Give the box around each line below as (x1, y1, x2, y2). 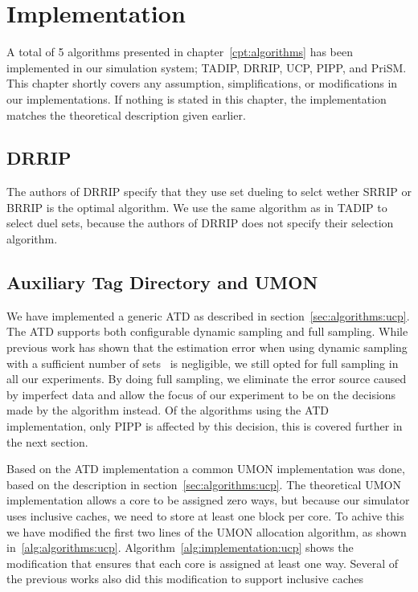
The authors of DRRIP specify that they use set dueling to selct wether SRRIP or (6, 183, 412, 200)
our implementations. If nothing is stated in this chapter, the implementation (6, 90, 387, 107)
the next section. (6, 433, 88, 450)
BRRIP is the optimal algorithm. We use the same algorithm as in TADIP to (6, 198, 387, 215)
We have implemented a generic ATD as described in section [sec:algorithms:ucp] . (6, 307, 410, 324)
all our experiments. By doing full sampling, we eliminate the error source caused (6, 370, 407, 387)
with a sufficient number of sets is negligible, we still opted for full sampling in (6, 354, 399, 371)
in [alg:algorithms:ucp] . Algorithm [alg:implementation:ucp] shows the (6, 539, 354, 556)
